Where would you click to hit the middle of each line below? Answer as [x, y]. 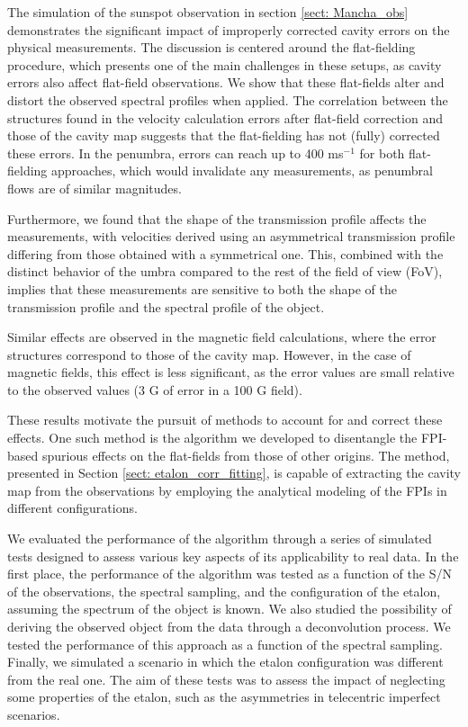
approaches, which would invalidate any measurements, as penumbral [242, 171]
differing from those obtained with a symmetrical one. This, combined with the [225, 253]
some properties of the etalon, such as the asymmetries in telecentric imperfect [224, 697]
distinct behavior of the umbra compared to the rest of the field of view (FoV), [225, 271]
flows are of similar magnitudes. [94, 188]
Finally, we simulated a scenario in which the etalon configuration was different [225, 662]
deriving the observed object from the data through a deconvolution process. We [229, 626]
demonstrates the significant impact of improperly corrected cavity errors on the [229, 29]
